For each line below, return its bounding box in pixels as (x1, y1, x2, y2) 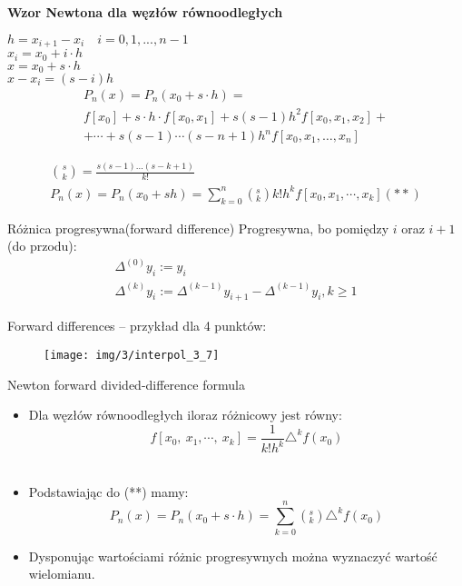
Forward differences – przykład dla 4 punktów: (7, 316, 267, 335)
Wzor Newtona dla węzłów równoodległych (7, 3, 283, 21)
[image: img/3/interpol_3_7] (44, 349, 220, 363)
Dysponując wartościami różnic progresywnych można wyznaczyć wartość (28, 546, 437, 565)
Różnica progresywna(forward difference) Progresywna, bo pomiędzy (7, 218, 389, 237)
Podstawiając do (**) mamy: (28, 482, 189, 501)
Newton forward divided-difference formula (7, 374, 245, 393)
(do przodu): (7, 236, 77, 255)
